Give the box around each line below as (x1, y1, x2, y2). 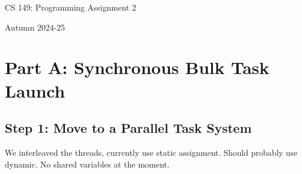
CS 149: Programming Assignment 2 (5, 1, 136, 13)
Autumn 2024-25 (5, 21, 65, 33)
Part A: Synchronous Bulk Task (5, 55, 270, 79)
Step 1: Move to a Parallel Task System (5, 119, 252, 137)
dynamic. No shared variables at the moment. (5, 158, 170, 170)
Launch (5, 78, 65, 102)
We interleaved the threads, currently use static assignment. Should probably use (5, 146, 298, 158)
